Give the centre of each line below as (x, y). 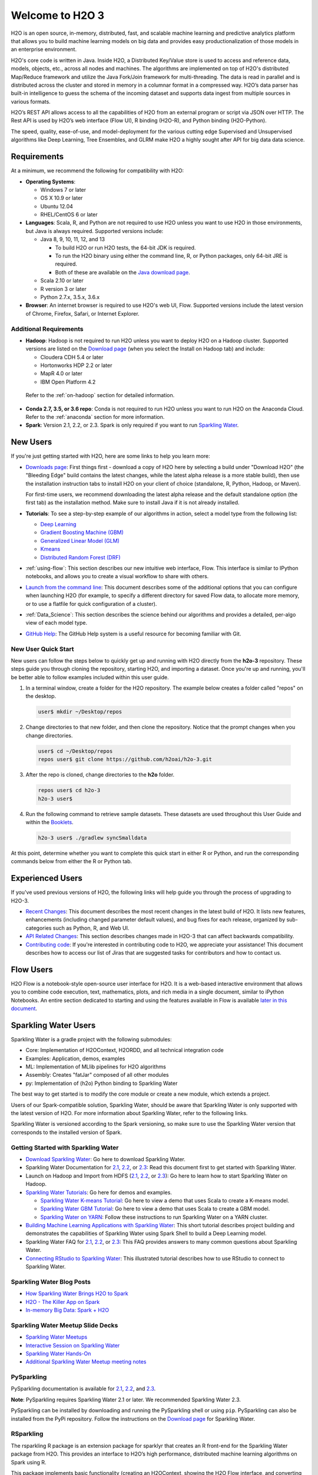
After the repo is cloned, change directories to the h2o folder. (100, 775)
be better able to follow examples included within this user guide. (90, 677)
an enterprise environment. (44, 50)
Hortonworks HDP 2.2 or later (76, 365)
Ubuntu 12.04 (57, 206)
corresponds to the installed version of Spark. (67, 1132)
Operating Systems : (51, 181)
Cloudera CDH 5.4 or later (72, 357)
